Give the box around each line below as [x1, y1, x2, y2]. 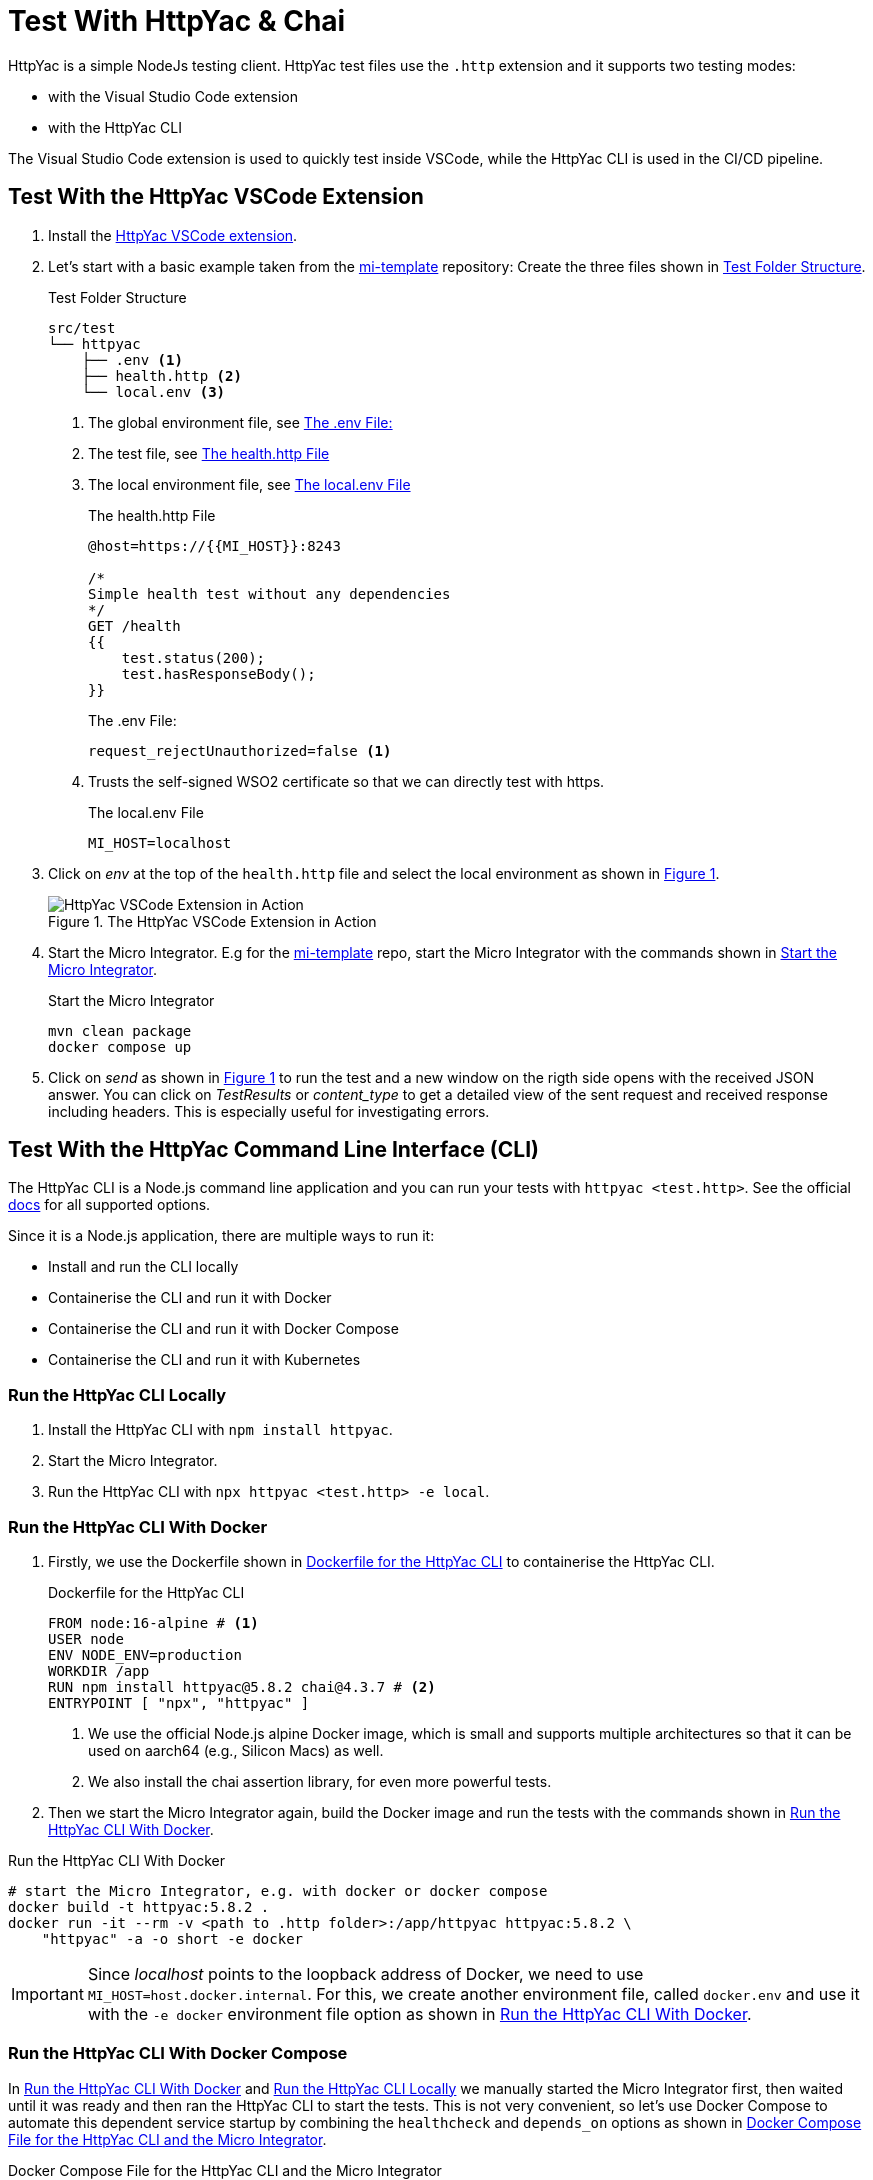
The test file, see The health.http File [88, 444, 330, 462]
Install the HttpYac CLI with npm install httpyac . [48, 1421, 393, 1439]
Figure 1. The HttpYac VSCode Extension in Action [48, 912, 377, 930]
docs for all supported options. [8, 1196, 211, 1214]
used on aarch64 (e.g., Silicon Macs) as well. [88, 1741, 384, 1759]
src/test [48, 319, 116, 336]
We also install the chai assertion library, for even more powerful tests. [88, 1772, 552, 1790]
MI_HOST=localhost [88, 834, 232, 851]
